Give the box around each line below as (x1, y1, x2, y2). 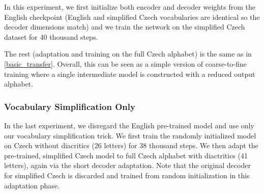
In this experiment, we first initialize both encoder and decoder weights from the (4, 2, 255, 12)
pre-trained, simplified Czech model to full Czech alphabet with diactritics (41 (4, 150, 248, 160)
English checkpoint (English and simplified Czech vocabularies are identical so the (4, 11, 260, 22)
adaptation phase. (4, 180, 60, 190)
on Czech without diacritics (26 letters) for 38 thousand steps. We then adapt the (4, 140, 258, 151)
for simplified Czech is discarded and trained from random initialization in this (4, 170, 250, 180)
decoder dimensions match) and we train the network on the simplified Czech (4, 21, 245, 32)
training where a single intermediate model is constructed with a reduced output (4, 68, 255, 79)
